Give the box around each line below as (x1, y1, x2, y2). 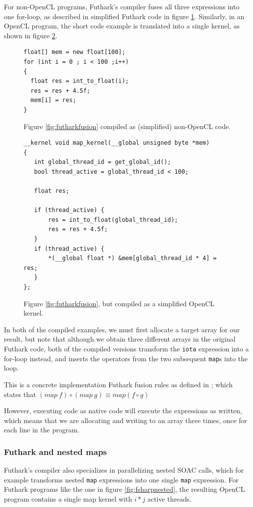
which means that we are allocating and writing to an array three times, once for (4, 415, 247, 425)
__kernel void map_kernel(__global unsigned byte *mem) (24, 139, 210, 147)
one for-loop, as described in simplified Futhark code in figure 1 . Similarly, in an (4, 11, 245, 21)
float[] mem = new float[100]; (24, 49, 126, 56)
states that (4, 389, 36, 399)
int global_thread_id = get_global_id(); (34, 159, 171, 166)
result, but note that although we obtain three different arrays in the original (4, 334, 236, 344)
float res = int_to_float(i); (30, 78, 129, 85)
